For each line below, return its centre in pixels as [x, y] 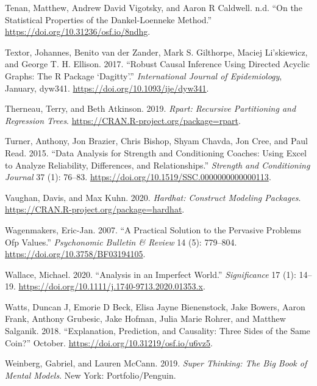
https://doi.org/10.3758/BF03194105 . [75, 254]
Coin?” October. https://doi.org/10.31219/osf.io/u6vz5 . [109, 342]
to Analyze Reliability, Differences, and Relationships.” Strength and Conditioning [158, 165]
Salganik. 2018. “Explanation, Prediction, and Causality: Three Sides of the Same [158, 331]
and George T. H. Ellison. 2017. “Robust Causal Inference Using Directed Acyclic [158, 64]
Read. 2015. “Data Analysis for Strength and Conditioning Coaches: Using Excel [156, 152]
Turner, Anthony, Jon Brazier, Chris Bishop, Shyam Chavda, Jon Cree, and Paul [156, 141]
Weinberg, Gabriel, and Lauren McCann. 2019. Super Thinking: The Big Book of [156, 363]
